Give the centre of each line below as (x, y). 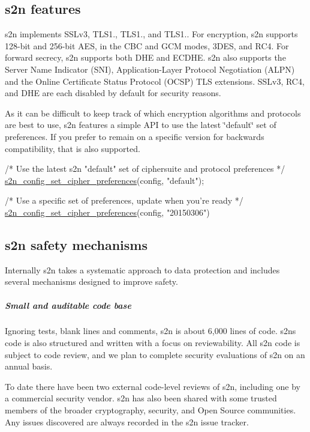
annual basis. (29, 366)
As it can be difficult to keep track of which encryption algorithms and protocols (153, 113)
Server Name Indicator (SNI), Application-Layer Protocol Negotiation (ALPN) (150, 69)
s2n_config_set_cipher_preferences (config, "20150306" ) (107, 212)
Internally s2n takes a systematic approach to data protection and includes (142, 269)
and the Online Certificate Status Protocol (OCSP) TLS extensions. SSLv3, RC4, (155, 81)
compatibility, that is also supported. (73, 148)
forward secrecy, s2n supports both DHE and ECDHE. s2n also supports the (145, 57)
